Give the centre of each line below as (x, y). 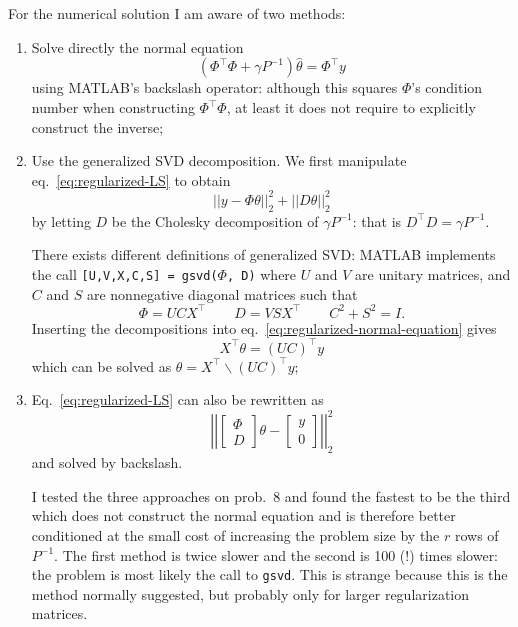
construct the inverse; (97, 126)
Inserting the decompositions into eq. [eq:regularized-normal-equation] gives (264, 327)
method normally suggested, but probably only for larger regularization (250, 593)
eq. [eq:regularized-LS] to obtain (131, 179)
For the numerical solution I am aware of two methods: (177, 13)
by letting (61, 220)
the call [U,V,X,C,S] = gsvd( (124, 273)
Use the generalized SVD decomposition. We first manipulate (219, 160)
